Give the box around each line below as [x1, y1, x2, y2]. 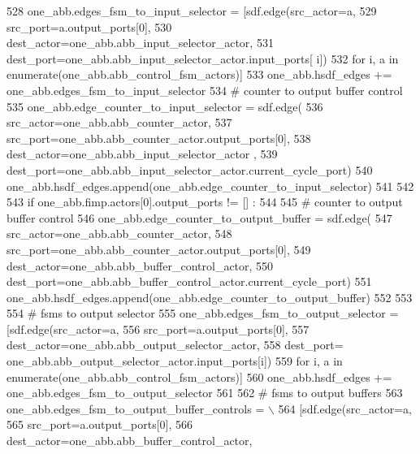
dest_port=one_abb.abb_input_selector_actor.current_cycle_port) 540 [6, 161, 373, 178]
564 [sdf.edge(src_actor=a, [278, 400, 412, 417]
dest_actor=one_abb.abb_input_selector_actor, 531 [6, 34, 274, 51]
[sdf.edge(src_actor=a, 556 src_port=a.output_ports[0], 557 [6, 320, 310, 337]
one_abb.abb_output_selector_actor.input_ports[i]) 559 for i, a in [6, 352, 343, 370]
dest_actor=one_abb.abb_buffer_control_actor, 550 [6, 257, 274, 274]
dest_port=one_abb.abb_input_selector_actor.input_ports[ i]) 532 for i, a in [6, 50, 399, 67]
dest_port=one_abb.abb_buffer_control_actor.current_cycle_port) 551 [6, 273, 372, 290]
